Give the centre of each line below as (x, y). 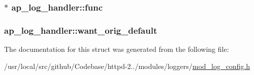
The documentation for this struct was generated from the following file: (117, 49)
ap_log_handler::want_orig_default (81, 30)
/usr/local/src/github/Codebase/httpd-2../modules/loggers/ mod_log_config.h (127, 66)
